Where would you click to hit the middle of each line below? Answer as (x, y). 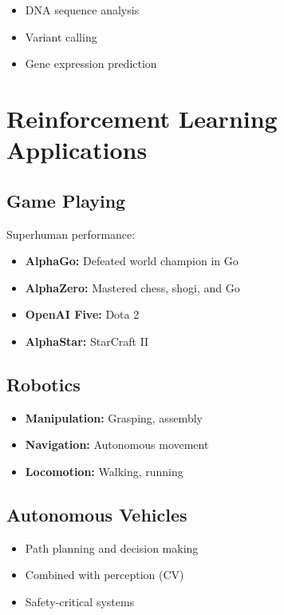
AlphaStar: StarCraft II (87, 341)
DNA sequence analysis (82, 10)
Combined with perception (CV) (105, 575)
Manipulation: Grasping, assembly (114, 417)
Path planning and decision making (112, 548)
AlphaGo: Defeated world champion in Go (132, 261)
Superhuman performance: (71, 234)
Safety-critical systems (80, 601)
